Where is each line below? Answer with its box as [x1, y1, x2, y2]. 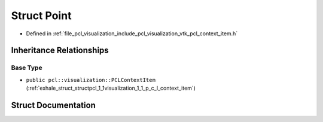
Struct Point [11, 9, 72, 22]
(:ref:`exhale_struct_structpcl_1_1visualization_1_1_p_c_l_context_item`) [26, 84, 196, 92]
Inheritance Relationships [11, 45, 109, 56]
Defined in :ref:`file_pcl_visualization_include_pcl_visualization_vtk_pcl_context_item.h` [26, 30, 238, 37]
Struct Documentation [11, 100, 96, 110]
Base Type [11, 63, 42, 72]
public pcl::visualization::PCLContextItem [26, 77, 156, 83]
